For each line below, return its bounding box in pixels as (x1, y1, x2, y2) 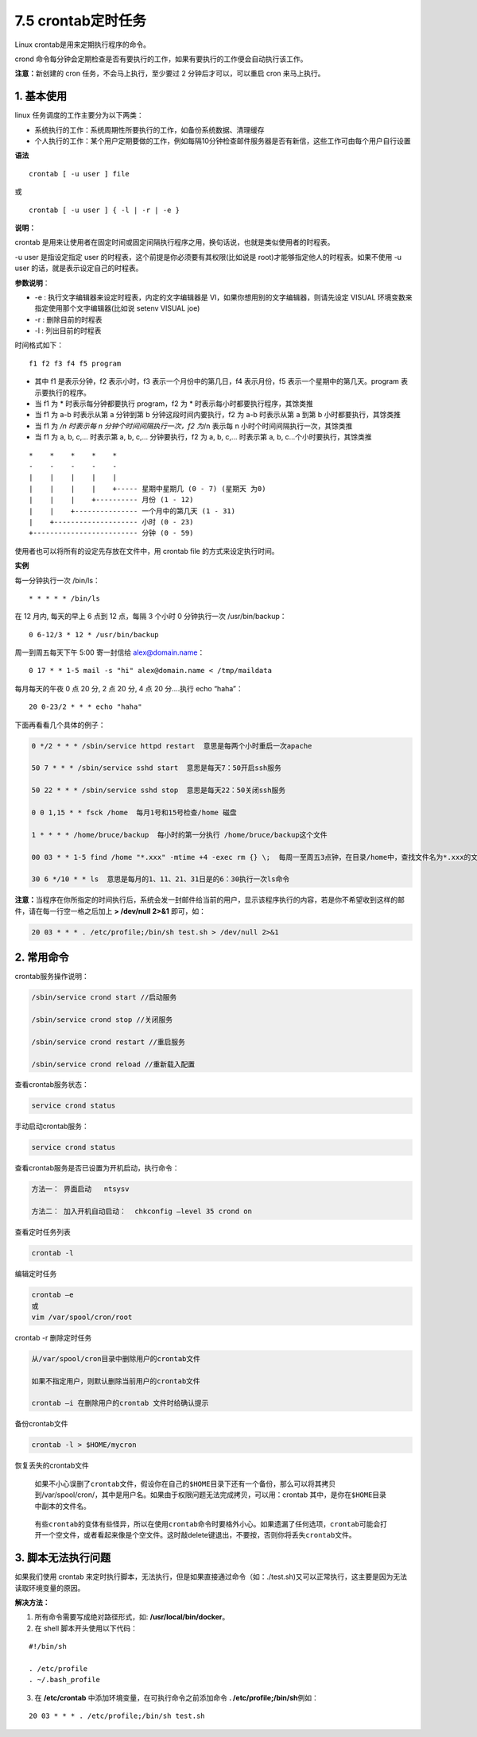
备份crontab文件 (14, 1419, 68, 1429)
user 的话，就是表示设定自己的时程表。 (14, 263, 143, 273)
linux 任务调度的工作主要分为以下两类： (14, 110, 144, 120)
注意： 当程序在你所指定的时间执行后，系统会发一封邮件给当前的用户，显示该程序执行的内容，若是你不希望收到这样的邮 (14, 895, 405, 905)
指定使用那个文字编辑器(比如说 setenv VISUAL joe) (34, 304, 200, 313)
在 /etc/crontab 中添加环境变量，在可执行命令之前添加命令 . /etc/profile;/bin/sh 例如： (34, 1693, 320, 1702)
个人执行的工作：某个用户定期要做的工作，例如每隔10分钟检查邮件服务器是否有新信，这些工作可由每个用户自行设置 (34, 136, 411, 146)
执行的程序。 (48, 388, 91, 397)
